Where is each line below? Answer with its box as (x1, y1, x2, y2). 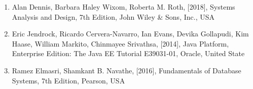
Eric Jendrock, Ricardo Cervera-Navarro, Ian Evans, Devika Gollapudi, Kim (12, 28, 249, 39)
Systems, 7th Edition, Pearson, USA (12, 75, 125, 85)
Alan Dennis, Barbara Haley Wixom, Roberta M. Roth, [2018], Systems (12, 2, 235, 12)
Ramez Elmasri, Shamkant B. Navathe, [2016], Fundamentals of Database (12, 65, 241, 75)
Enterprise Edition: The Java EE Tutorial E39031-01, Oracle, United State (12, 48, 245, 59)
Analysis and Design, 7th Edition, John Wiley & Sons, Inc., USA (12, 11, 214, 22)
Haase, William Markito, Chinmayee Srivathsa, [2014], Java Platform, (12, 38, 229, 49)
